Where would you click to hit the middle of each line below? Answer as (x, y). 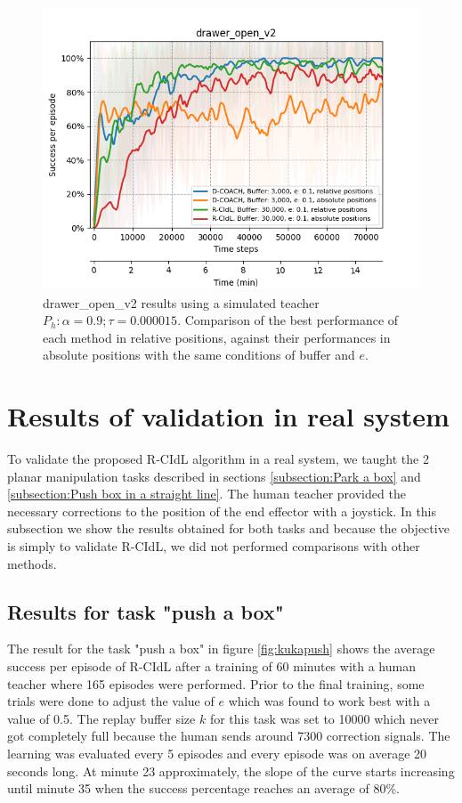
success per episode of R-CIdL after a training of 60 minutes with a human (211, 666)
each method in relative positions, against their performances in (217, 337)
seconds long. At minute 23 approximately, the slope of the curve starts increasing (231, 771)
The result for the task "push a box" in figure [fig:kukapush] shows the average (221, 649)
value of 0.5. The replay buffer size (101, 718)
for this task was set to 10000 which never (324, 718)
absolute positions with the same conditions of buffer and (199, 355)
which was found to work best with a (329, 701)
